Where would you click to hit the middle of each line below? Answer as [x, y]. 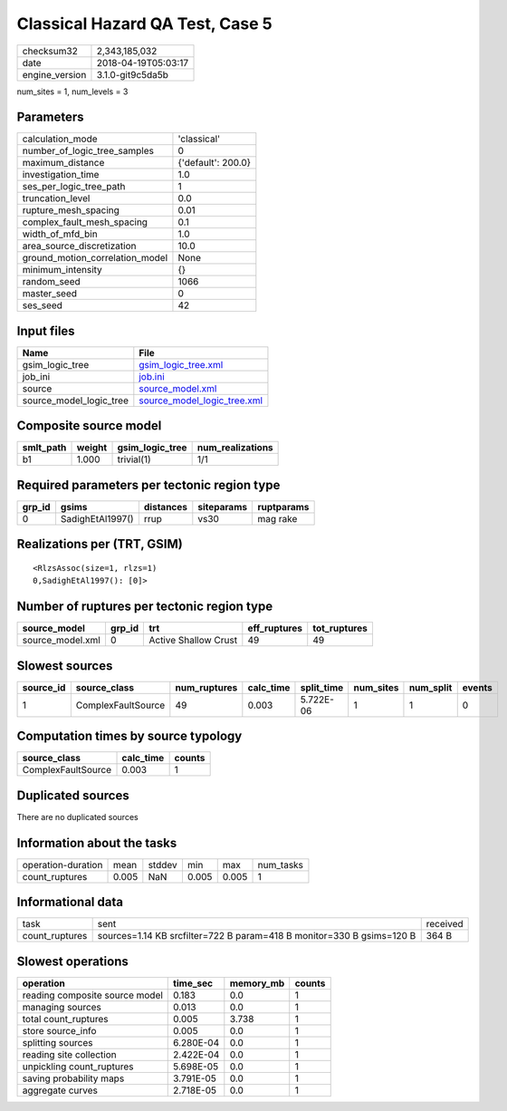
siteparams [223, 507]
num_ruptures [206, 687]
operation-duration [62, 865]
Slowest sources [65, 666]
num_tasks [280, 865]
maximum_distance [63, 163]
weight [92, 448]
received [445, 924]
